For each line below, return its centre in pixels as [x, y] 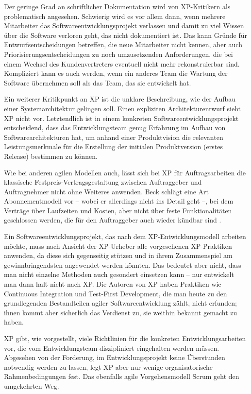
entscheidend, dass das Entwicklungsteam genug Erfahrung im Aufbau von [115, 128]
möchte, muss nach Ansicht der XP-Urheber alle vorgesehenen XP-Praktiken [118, 246]
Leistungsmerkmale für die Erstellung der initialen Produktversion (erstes [113, 146]
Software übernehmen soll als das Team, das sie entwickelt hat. [98, 82]
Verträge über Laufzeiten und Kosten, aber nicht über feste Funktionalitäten [118, 210]
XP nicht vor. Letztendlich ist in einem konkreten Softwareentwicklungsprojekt [121, 118]
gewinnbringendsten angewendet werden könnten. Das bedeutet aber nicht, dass [123, 265]
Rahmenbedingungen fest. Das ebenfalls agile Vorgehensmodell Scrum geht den [122, 376]
